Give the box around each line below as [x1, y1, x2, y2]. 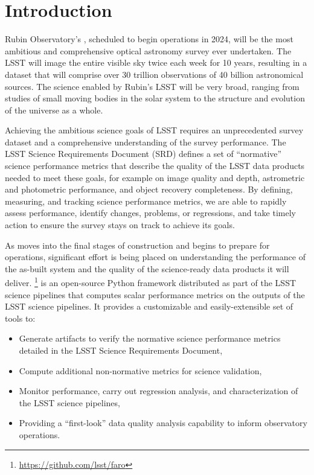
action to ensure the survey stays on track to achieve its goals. [5, 218, 235, 231]
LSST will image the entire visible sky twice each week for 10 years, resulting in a [5, 56, 307, 69]
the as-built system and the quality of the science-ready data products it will [5, 262, 289, 275]
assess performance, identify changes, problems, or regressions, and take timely [5, 206, 296, 219]
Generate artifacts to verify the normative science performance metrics [19, 332, 281, 345]
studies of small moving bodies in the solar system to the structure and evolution [5, 92, 305, 104]
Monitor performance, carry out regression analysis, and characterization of [19, 384, 298, 397]
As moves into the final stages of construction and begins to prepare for [5, 238, 270, 251]
